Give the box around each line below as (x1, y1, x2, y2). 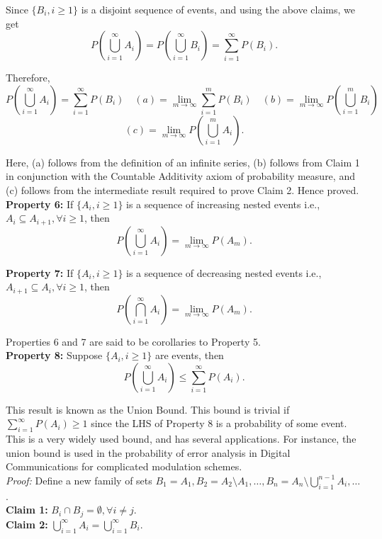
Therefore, (6, 70, 50, 85)
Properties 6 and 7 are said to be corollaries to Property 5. (6, 334, 261, 348)
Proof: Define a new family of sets (6, 473, 152, 488)
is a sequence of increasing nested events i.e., (126, 196, 320, 211)
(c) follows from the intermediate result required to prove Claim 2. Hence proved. (6, 182, 359, 197)
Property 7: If (6, 265, 74, 280)
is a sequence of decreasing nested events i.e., (126, 265, 322, 280)
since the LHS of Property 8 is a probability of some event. (91, 416, 347, 431)
